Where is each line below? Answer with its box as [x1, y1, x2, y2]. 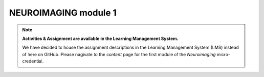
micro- [217, 51, 231, 57]
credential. [22, 58, 44, 64]
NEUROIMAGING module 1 [9, 7, 117, 18]
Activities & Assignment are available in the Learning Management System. [22, 36, 178, 41]
